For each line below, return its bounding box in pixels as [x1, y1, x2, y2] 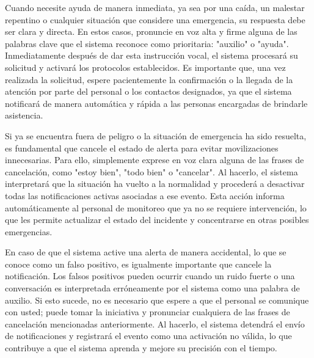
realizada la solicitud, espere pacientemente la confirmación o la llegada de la [5, 73, 293, 86]
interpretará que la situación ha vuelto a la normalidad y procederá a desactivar [5, 177, 305, 190]
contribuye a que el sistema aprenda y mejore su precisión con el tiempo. [5, 342, 277, 354]
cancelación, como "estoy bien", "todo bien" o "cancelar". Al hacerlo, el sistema [5, 165, 298, 178]
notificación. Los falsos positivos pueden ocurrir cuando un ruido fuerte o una [5, 269, 295, 282]
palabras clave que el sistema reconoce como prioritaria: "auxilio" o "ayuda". [5, 37, 289, 49]
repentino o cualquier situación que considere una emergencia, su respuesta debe [5, 13, 305, 26]
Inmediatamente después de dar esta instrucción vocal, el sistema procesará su [5, 49, 298, 62]
